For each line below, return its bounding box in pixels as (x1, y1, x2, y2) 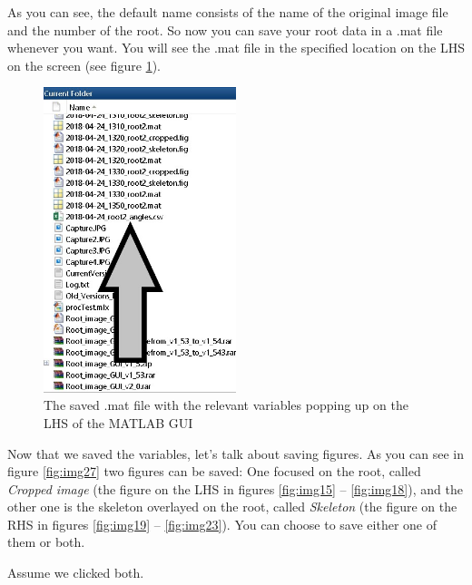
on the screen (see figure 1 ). (7, 55, 161, 74)
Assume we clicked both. (7, 563, 144, 582)
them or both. (7, 532, 85, 551)
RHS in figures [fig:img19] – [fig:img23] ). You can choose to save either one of (7, 514, 438, 533)
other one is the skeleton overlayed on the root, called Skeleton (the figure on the (7, 497, 457, 516)
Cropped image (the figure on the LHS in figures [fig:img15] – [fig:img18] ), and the (7, 479, 463, 498)
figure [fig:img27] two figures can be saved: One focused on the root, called (7, 462, 421, 481)
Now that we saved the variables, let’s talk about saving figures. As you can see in (7, 444, 465, 463)
